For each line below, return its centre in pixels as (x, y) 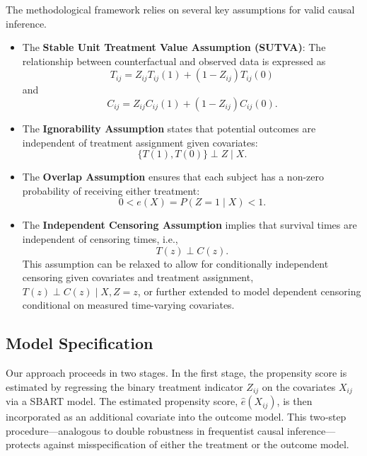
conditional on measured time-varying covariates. (128, 305)
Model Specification (80, 343)
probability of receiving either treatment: (111, 190)
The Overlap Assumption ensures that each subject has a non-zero (173, 177)
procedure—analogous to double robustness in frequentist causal (145, 430)
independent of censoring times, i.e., (100, 238)
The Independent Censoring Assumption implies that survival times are (190, 225)
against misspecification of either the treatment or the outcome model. (196, 444)
